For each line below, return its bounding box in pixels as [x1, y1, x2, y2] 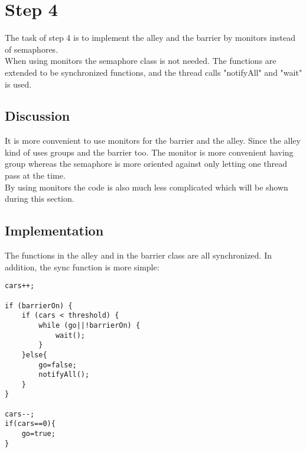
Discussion [5, 106, 70, 125]
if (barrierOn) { [5, 301, 73, 310]
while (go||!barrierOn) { [38, 321, 141, 330]
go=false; [38, 360, 77, 369]
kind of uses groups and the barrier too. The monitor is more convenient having [5, 146, 294, 158]
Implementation [5, 221, 104, 240]
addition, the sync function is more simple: [5, 260, 159, 273]
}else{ [21, 350, 47, 359]
